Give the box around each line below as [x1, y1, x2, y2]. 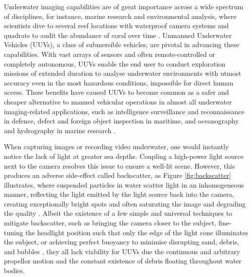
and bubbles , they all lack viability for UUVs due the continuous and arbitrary [4, 246, 240, 256]
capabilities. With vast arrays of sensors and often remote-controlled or [4, 49, 216, 59]
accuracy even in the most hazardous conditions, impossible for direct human [4, 77, 234, 87]
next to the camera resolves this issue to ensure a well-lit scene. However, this [4, 160, 235, 171]
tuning [4, 227, 23, 237]
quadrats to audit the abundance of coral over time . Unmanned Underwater [4, 30, 232, 40]
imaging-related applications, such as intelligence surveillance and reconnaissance [4, 106, 245, 116]
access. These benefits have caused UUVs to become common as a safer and [4, 87, 229, 97]
